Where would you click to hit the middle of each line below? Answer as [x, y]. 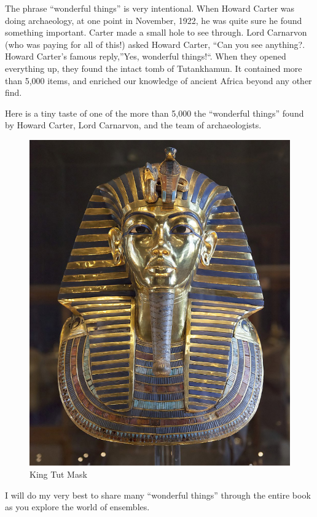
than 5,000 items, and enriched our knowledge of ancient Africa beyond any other [158, 80]
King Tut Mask [58, 474]
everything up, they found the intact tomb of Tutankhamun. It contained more [154, 68]
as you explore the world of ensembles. [77, 507]
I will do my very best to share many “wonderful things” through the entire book [158, 495]
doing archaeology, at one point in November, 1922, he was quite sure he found [154, 20]
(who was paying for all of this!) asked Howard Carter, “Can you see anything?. [155, 44]
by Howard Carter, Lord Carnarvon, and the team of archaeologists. [133, 125]
